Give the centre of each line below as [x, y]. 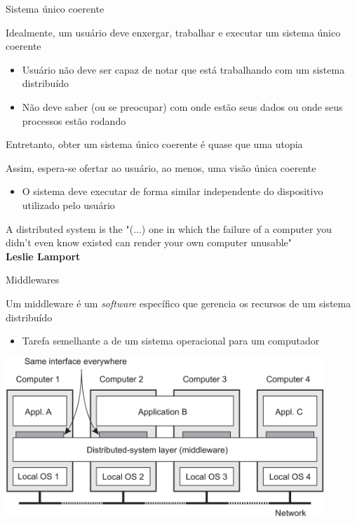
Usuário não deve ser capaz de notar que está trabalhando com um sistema [183, 69]
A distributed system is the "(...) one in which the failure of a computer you [169, 228]
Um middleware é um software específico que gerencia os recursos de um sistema [178, 303]
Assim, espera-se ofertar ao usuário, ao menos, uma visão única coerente [161, 167]
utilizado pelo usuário [68, 205]
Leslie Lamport [43, 256]
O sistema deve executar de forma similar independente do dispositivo [173, 191]
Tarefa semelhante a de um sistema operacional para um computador [171, 341]
